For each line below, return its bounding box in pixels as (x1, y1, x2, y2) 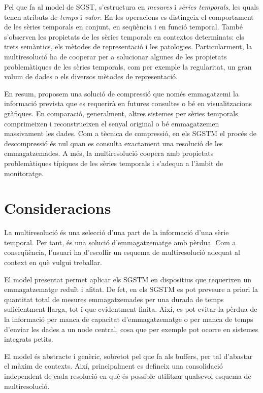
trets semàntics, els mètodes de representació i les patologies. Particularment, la (4, 41, 252, 52)
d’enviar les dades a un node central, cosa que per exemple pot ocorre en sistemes (4, 323, 258, 334)
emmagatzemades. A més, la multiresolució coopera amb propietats (4, 148, 214, 158)
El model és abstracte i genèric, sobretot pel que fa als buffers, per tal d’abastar (4, 350, 253, 361)
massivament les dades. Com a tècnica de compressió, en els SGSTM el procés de (4, 128, 256, 139)
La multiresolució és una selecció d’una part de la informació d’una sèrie (4, 227, 229, 238)
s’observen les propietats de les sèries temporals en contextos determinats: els (4, 31, 244, 42)
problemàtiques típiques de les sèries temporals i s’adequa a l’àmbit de (4, 157, 223, 168)
